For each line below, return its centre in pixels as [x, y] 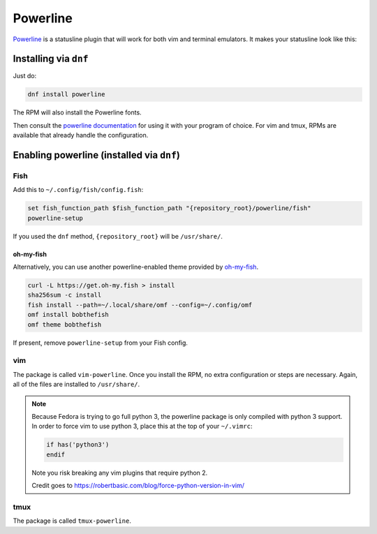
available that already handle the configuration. [81, 135]
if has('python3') [78, 445]
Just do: [25, 76]
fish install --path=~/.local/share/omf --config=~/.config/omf [140, 305]
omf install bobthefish [68, 315]
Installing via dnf [51, 59]
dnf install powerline [66, 95]
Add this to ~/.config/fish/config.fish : [78, 190]
